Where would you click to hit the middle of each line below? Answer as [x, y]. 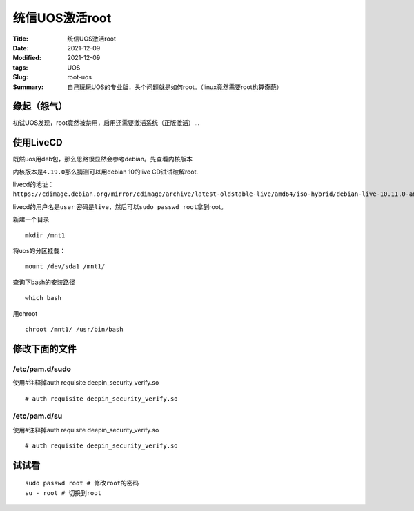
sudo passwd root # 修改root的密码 [82, 483]
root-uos [80, 77]
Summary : [28, 87]
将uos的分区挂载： [39, 251]
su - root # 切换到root [63, 493]
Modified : [27, 58]
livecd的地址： [33, 184]
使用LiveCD [38, 142]
